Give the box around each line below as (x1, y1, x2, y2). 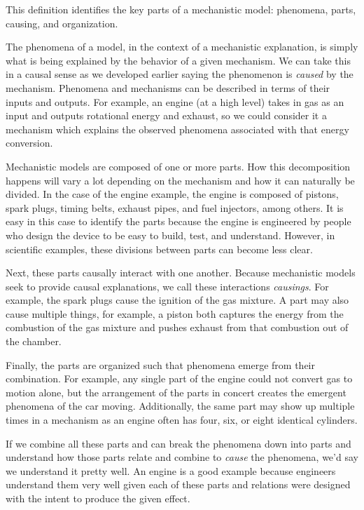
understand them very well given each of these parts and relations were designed (6, 477, 351, 492)
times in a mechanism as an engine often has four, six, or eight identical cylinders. (6, 412, 358, 427)
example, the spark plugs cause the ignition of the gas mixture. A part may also (6, 293, 349, 307)
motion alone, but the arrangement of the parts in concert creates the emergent (6, 384, 346, 399)
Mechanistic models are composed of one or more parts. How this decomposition (6, 159, 351, 173)
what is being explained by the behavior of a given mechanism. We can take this (6, 53, 351, 67)
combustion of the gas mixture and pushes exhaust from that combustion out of (6, 320, 349, 335)
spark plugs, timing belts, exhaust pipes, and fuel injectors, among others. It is (6, 200, 344, 215)
